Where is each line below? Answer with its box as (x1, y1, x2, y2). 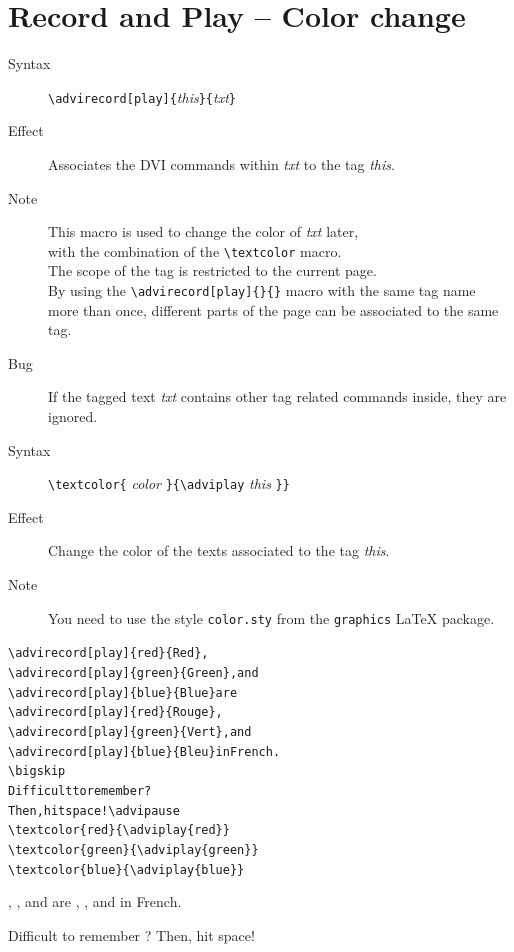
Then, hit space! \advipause (8, 803, 180, 818)
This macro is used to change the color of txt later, (48, 221, 359, 242)
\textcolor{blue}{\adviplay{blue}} (8, 862, 245, 877)
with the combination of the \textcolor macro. (48, 240, 342, 261)
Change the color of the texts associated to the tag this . (48, 540, 390, 561)
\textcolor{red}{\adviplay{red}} (8, 823, 230, 838)
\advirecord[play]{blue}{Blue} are (8, 685, 238, 700)
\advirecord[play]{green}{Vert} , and (8, 724, 252, 739)
